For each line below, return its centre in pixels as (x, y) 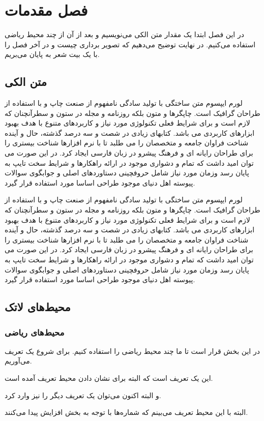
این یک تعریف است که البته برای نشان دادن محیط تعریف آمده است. (109, 378)
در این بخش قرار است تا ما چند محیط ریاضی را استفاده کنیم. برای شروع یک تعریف (132, 351)
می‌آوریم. (18, 361)
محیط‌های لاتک (38, 307)
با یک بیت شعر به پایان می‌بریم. (52, 54)
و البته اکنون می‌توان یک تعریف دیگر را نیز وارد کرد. (83, 395)
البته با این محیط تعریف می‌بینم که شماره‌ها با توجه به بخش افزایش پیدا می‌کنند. (126, 412)
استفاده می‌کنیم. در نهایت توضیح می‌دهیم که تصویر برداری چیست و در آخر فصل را (130, 44)
